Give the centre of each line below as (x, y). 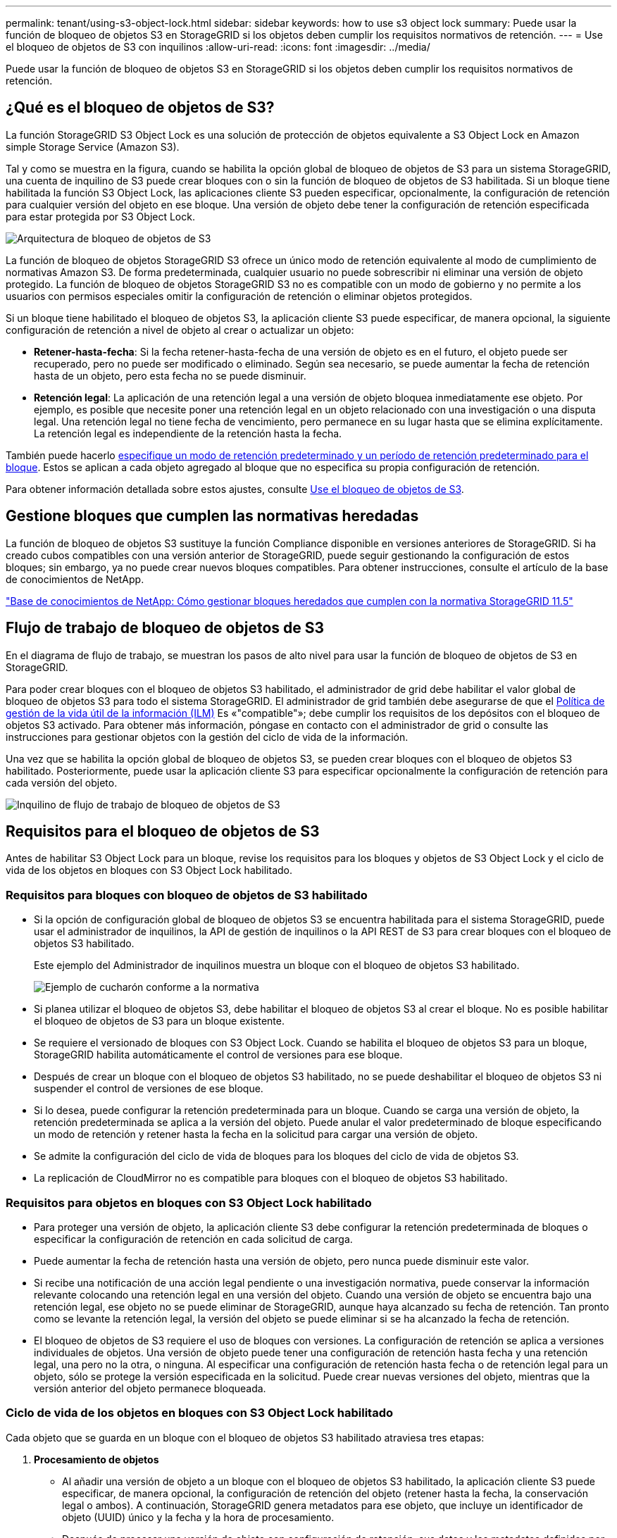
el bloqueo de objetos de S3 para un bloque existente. (160, 1021)
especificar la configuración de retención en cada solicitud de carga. (193, 1239)
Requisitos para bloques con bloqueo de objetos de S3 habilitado (187, 895)
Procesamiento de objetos (96, 1459)
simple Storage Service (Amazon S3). (93, 146)
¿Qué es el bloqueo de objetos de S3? (140, 108)
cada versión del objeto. (62, 782)
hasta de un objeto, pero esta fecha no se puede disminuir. (170, 375)
